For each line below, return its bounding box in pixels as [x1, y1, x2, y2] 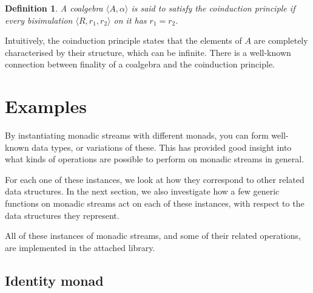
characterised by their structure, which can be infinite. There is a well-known [5, 46, 291, 58]
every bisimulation [5, 13, 73, 26]
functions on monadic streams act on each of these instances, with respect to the [5, 197, 305, 210]
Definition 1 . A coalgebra [5, 2, 103, 14]
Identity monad [5, 271, 104, 289]
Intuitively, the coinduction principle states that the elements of [5, 34, 242, 47]
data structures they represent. [5, 209, 119, 221]
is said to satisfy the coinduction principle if [131, 2, 295, 14]
